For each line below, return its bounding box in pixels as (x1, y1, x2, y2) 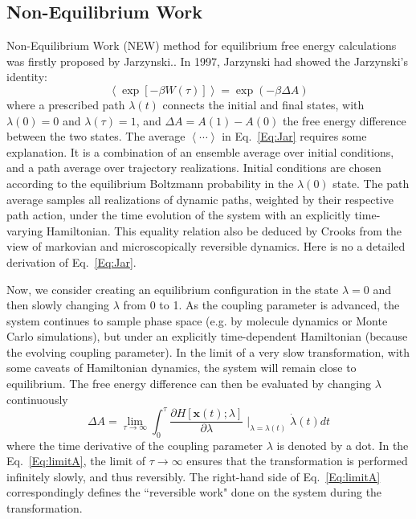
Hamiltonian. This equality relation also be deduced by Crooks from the (46, 222, 402, 239)
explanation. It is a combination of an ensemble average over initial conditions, (6, 143, 394, 160)
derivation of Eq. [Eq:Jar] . (6, 253, 137, 270)
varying (6, 222, 43, 239)
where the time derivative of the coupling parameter (6, 436, 263, 453)
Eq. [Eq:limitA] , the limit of (6, 452, 146, 469)
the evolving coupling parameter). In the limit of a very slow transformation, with (6, 343, 410, 360)
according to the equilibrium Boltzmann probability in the (6, 174, 294, 191)
